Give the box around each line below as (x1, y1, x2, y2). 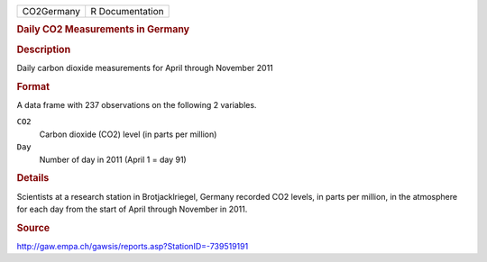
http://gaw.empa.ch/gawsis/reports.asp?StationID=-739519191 (16, 241, 249, 252)
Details (16, 172, 50, 185)
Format (16, 80, 50, 93)
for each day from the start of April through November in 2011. (16, 203, 248, 214)
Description (16, 43, 71, 56)
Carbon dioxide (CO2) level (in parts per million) (39, 129, 217, 140)
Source (16, 221, 51, 234)
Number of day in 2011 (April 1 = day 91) (39, 154, 187, 165)
